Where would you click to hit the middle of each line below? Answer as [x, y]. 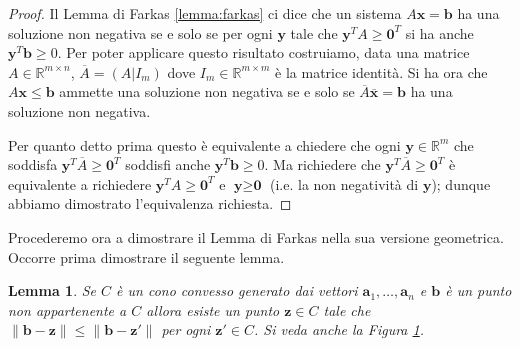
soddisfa [33, 164]
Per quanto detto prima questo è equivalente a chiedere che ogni [204, 144]
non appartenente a [67, 309]
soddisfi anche [168, 164]
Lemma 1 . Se [52, 290]
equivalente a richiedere [80, 183]
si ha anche [439, 32]
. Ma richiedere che [322, 164]
